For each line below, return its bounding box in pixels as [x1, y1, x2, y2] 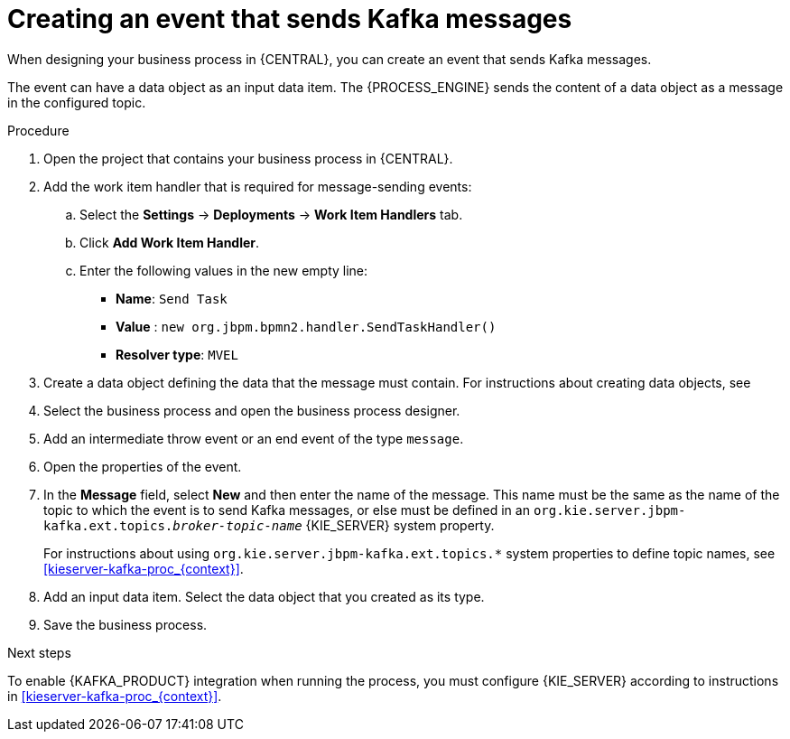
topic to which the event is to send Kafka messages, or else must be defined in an [43, 501, 530, 518]
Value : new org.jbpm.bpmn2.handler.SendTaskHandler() [116, 318, 497, 334]
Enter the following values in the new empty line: [79, 262, 368, 278]
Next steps [7, 644, 71, 660]
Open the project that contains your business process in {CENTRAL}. [43, 150, 453, 166]
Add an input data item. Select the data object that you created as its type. [43, 588, 485, 604]
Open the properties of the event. [43, 458, 242, 474]
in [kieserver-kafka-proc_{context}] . [7, 688, 222, 704]
